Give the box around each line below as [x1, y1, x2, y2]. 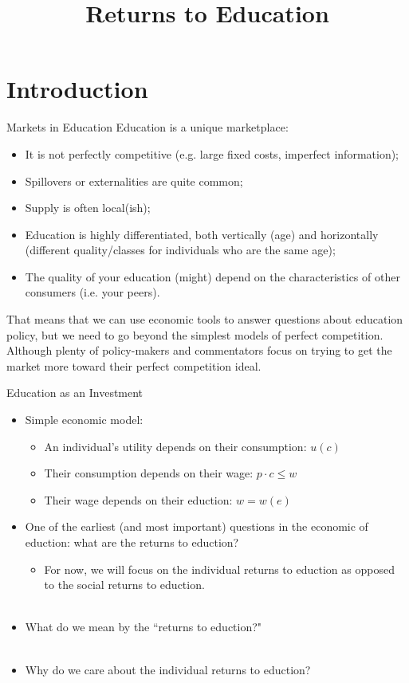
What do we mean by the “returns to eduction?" [25, 618, 262, 635]
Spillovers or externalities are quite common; [25, 172, 243, 189]
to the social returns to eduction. [44, 576, 205, 593]
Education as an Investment [6, 384, 144, 401]
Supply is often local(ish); [25, 199, 151, 216]
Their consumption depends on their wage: [44, 465, 254, 481]
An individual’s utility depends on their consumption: [44, 438, 307, 454]
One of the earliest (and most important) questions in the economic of [25, 518, 368, 535]
